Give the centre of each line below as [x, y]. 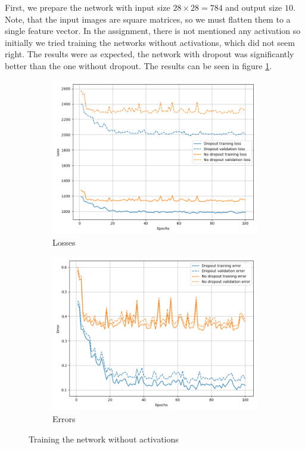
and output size [254, 7]
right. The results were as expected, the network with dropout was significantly [150, 54]
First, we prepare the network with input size [88, 7]
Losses [64, 242]
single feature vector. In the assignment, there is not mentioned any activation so [153, 31]
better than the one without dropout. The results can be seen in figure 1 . [139, 65]
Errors [64, 419]
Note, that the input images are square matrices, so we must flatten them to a [148, 19]
